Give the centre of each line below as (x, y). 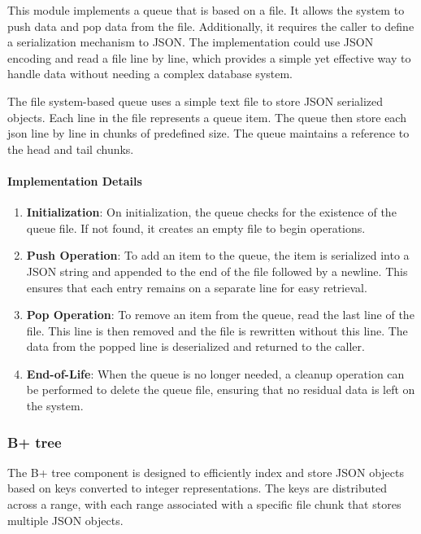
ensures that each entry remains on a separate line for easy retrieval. (197, 287)
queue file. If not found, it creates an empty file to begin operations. (196, 228)
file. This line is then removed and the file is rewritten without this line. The (217, 330)
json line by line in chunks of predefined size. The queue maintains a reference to (208, 133)
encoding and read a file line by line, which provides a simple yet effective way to (209, 57)
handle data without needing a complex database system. (150, 74)
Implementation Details (75, 180)
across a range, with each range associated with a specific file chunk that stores (204, 504)
